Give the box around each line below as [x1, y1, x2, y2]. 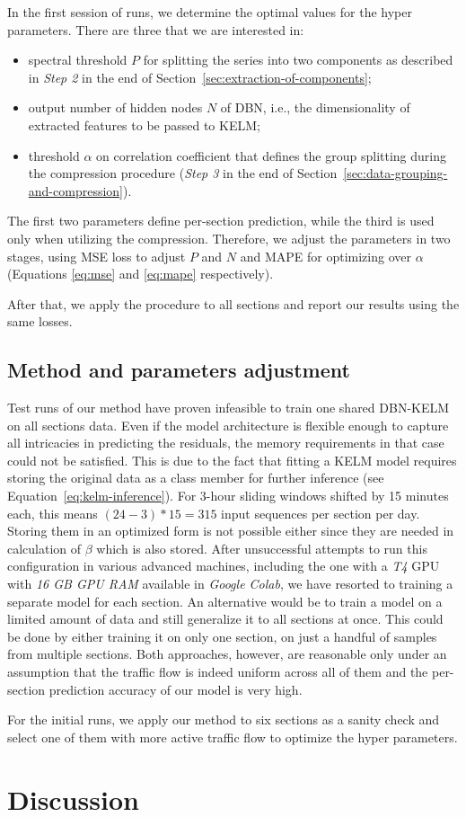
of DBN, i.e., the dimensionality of [220, 98, 410, 117]
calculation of [7, 538, 82, 557]
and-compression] [28, 181, 123, 200]
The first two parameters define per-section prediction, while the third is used [7, 211, 435, 230]
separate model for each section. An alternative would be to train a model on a [7, 591, 443, 610]
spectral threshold [28, 50, 127, 69]
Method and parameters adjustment [7, 356, 350, 384]
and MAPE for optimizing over [240, 246, 411, 265]
